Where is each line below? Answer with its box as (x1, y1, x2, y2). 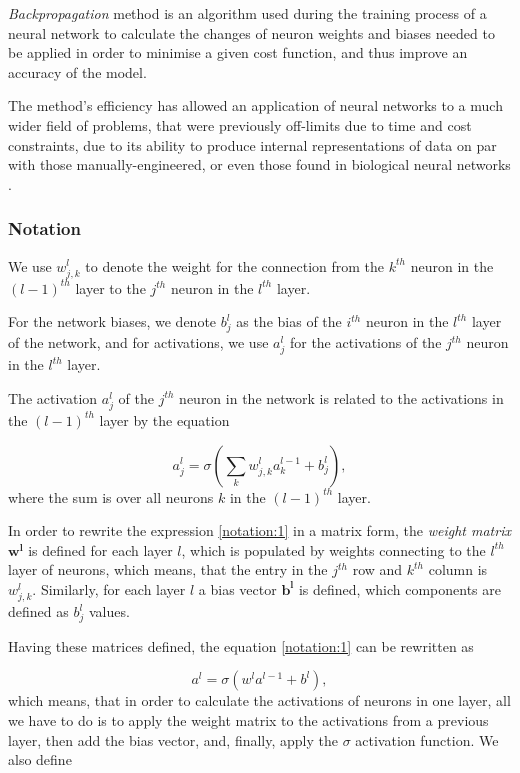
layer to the (75, 277, 146, 298)
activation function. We (355, 729, 499, 750)
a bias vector (198, 578, 277, 599)
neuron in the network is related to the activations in (179, 387, 504, 408)
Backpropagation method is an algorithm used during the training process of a (8, 3, 487, 23)
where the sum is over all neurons (8, 486, 214, 507)
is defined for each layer (28, 539, 173, 560)
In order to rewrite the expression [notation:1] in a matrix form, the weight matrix (8, 520, 511, 541)
